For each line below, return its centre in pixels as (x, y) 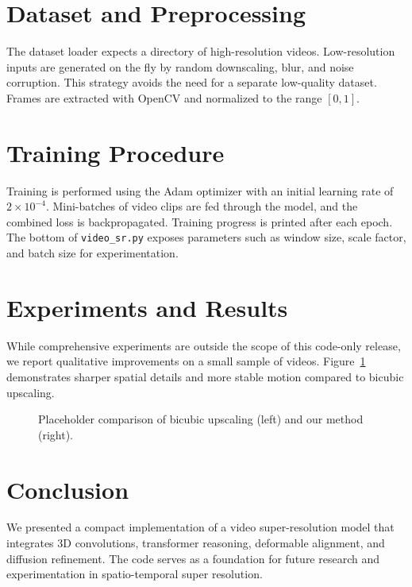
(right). (56, 434)
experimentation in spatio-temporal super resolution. (135, 574)
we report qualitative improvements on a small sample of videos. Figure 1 (186, 361)
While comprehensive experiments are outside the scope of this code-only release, (204, 345)
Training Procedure (116, 152)
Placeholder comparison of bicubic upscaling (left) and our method (201, 419)
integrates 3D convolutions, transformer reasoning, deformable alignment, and (196, 543)
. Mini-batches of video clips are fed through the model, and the (202, 206)
